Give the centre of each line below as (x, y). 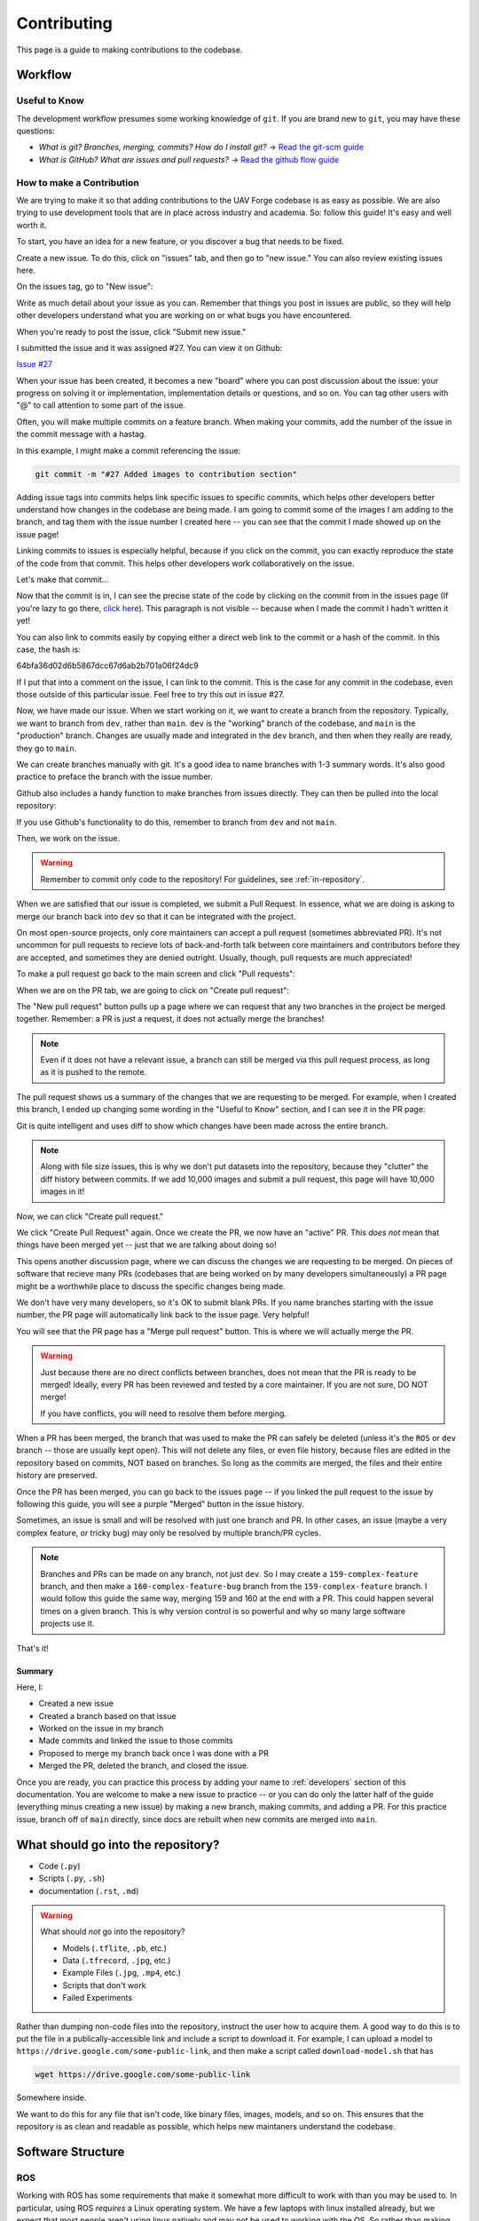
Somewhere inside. (51, 2098)
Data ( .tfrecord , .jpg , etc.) (117, 1961)
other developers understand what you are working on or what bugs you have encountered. (184, 315)
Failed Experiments (98, 1998)
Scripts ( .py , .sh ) (72, 1878)
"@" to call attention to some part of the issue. (101, 405)
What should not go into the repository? (113, 1931)
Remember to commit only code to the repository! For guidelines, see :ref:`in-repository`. (203, 879)
